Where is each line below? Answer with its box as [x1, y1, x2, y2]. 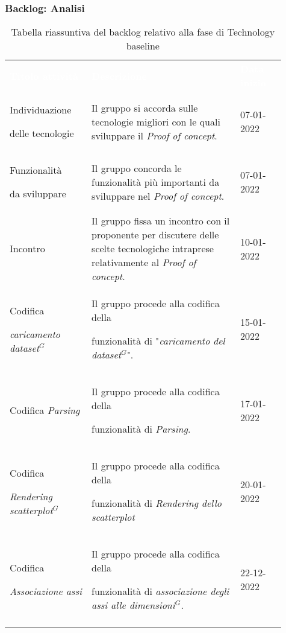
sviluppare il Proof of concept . [92, 128, 217, 142]
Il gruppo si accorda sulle [92, 100, 198, 115]
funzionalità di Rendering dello [92, 496, 222, 511]
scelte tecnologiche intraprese [92, 241, 214, 256]
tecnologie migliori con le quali [92, 114, 220, 129]
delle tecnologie [10, 126, 74, 141]
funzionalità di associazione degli [92, 584, 229, 599]
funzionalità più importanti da [92, 174, 220, 189]
